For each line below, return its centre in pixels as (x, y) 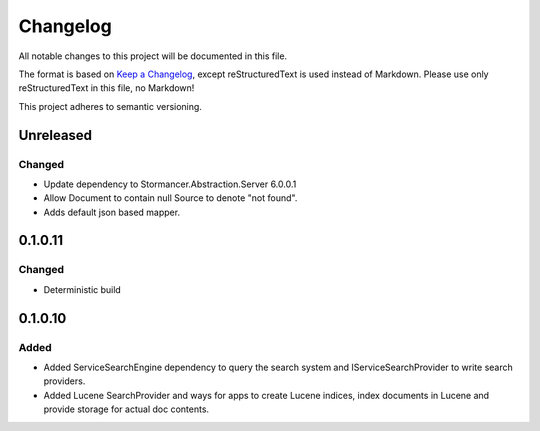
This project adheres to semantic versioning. (110, 106)
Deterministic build (82, 289)
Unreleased (55, 135)
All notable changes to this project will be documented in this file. (153, 56)
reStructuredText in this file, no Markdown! (106, 88)
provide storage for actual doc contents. (126, 409)
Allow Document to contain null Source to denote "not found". (170, 198)
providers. (64, 381)
